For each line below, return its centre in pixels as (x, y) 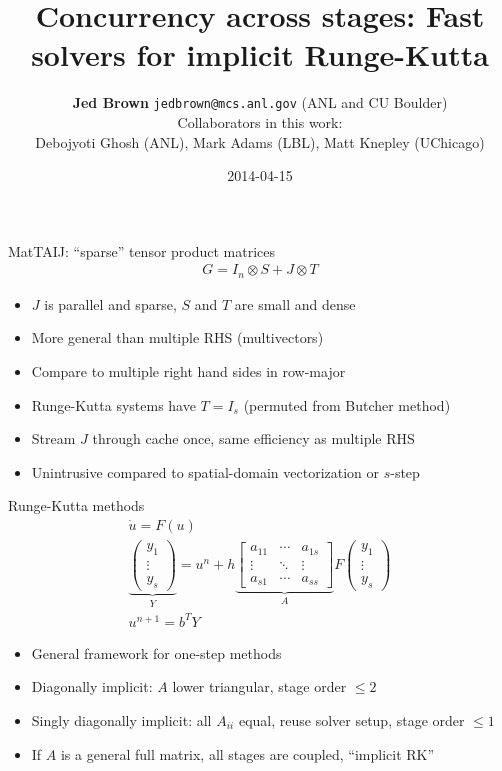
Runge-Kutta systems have (113, 404)
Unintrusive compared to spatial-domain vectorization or (205, 471)
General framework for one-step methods (156, 652)
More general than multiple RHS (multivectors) (177, 337)
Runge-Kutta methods (76, 505)
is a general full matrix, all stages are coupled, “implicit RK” (247, 753)
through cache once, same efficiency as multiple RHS (253, 438)
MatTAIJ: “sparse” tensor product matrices (142, 250)
